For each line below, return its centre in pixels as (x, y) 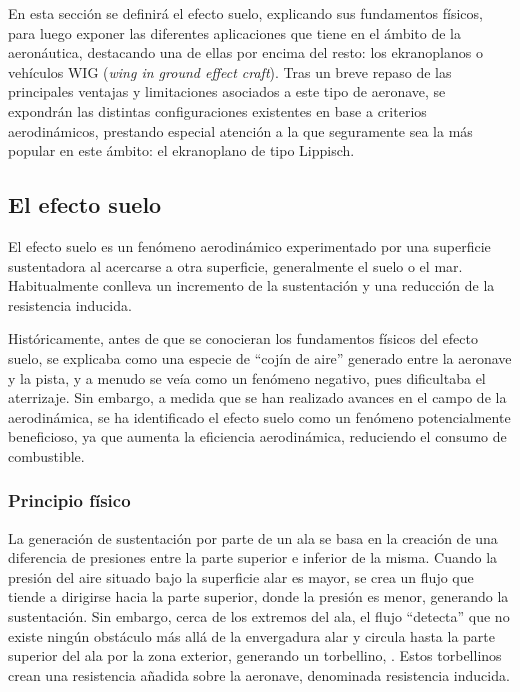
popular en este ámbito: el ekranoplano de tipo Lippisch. (181, 150)
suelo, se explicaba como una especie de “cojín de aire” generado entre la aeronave (260, 357)
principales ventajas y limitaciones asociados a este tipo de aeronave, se (227, 91)
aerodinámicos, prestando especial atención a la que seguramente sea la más (240, 130)
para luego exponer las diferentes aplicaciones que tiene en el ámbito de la (234, 32)
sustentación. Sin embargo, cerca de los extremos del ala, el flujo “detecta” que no (259, 616)
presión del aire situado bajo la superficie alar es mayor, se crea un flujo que (241, 576)
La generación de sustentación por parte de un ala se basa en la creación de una (253, 537)
